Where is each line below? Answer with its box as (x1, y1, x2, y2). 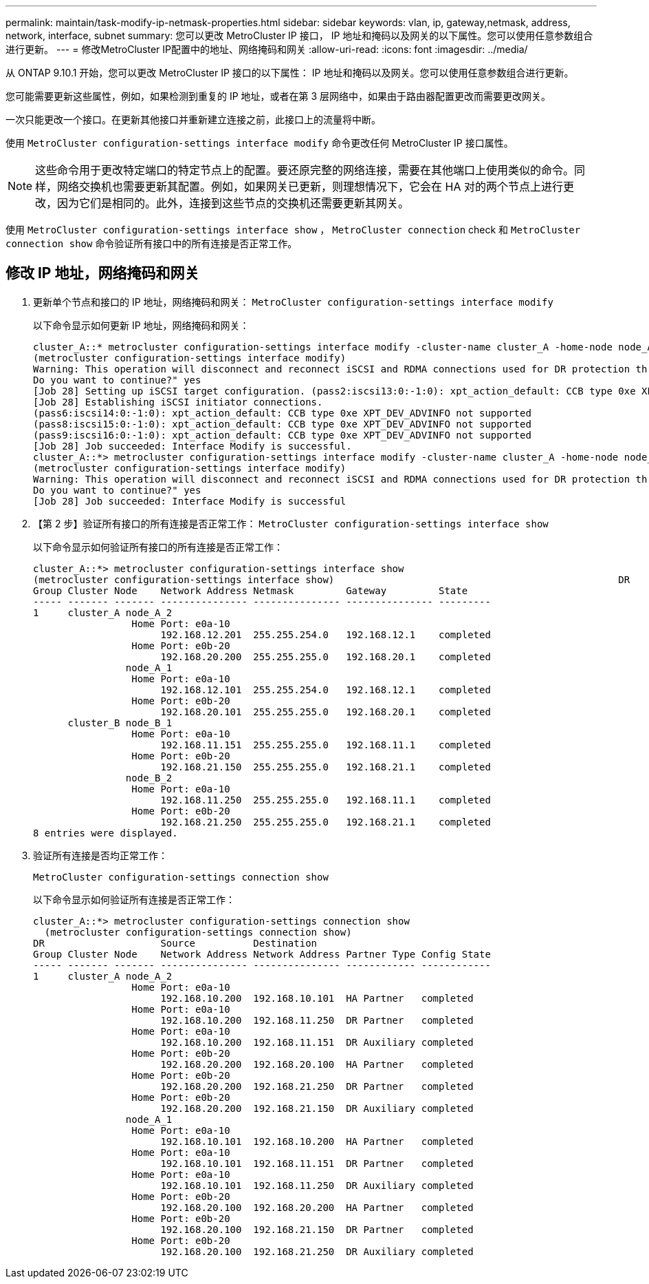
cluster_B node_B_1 (67, 717, 173, 728)
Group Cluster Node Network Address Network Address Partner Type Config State (33, 948, 491, 960)
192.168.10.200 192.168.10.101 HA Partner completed (160, 992, 474, 1004)
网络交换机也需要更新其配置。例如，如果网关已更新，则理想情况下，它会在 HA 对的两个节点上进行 (57, 180, 563, 193)
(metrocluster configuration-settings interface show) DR (33, 573, 630, 585)
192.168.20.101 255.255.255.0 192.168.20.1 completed (160, 706, 491, 717)
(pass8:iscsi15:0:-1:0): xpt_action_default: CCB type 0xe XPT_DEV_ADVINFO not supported (33, 418, 531, 430)
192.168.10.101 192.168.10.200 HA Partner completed (160, 1135, 474, 1147)
